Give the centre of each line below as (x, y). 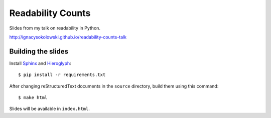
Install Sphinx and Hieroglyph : (40, 63)
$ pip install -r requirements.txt (62, 75)
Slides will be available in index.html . (50, 109)
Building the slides (39, 51)
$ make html (33, 98)
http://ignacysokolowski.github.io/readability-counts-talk (68, 37)
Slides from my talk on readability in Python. (55, 28)
